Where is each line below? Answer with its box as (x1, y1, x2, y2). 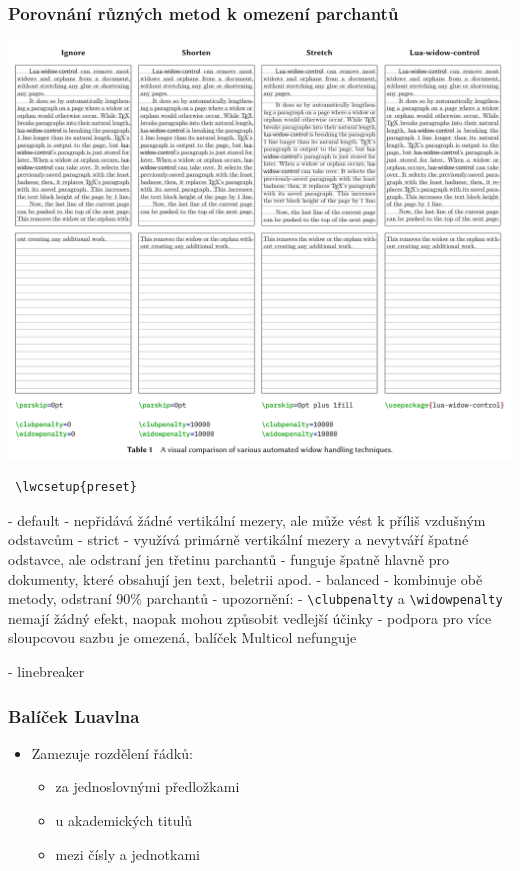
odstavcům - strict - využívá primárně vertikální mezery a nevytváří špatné (8, 529, 469, 550)
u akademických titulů (55, 810, 193, 830)
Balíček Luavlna (8, 703, 140, 728)
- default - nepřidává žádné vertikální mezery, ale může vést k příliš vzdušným (8, 509, 486, 530)
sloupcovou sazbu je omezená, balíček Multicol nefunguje (8, 627, 357, 648)
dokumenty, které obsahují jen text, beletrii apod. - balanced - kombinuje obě (8, 568, 483, 589)
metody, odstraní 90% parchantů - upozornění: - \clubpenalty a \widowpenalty (8, 588, 503, 609)
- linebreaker (8, 661, 85, 681)
